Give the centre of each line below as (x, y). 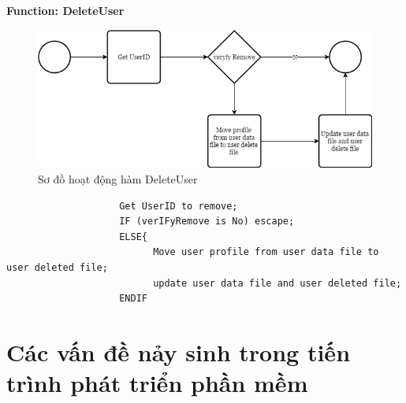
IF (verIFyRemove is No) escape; (207, 222)
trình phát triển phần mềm (157, 383)
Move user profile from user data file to (266, 252)
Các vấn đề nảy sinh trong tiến (179, 351)
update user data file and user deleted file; (277, 283)
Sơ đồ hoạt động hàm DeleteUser (118, 178)
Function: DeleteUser (65, 10)
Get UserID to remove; (179, 206)
